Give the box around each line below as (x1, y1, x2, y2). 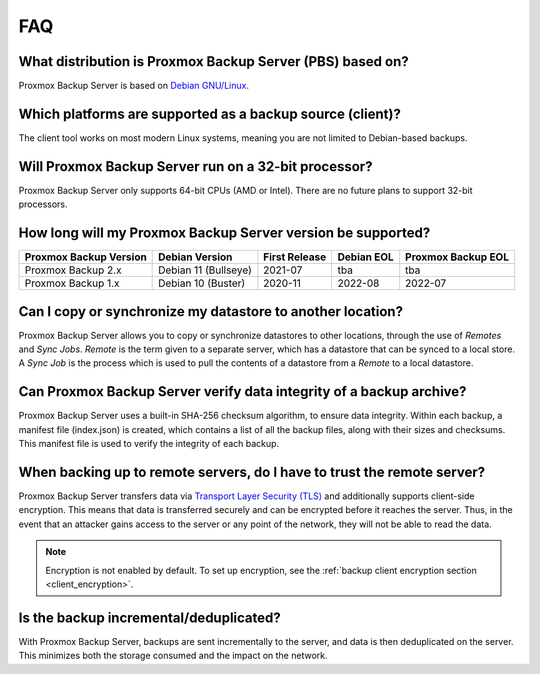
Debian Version (158, 250, 233, 264)
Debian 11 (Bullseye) (158, 263, 252, 277)
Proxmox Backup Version (24, 250, 147, 264)
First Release (263, 250, 327, 264)
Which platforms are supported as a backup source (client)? (18, 105, 402, 122)
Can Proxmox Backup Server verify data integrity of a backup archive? (18, 383, 467, 400)
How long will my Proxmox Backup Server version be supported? (18, 225, 431, 242)
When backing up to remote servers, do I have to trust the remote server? (18, 463, 485, 480)
